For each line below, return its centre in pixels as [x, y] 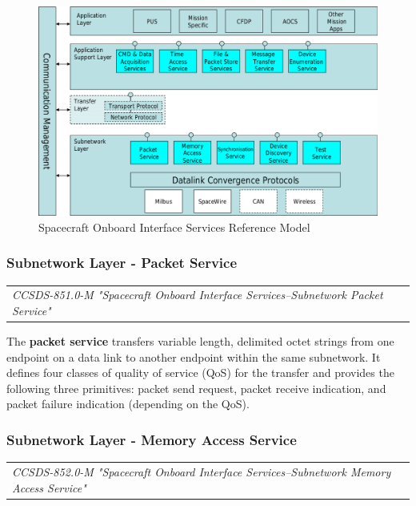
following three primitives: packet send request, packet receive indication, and [196, 388]
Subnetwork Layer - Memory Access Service [152, 439]
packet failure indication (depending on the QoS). [128, 404]
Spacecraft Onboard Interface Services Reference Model [174, 227]
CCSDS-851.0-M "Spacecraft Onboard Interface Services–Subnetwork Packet [198, 295]
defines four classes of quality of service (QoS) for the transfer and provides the [200, 372]
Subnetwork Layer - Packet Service [122, 263]
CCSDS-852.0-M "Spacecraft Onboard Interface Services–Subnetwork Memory [202, 472]
